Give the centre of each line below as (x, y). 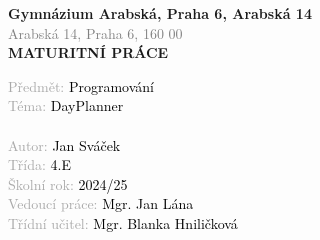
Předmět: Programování (81, 85)
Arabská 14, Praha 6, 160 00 (95, 32)
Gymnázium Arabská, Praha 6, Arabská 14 (160, 13)
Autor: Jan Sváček (64, 144)
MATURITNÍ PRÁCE (88, 52)
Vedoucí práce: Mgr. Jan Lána (101, 203)
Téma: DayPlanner (66, 105)
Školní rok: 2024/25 (68, 183)
